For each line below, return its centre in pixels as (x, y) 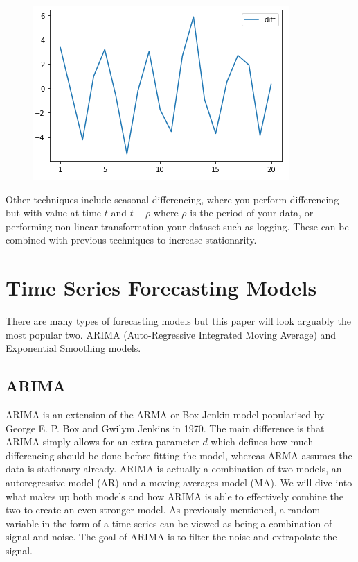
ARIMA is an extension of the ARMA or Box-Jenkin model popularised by (165, 415)
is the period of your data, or (252, 213)
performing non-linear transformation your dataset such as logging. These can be (177, 226)
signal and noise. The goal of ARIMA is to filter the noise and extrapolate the (171, 537)
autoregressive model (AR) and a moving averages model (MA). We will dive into (179, 483)
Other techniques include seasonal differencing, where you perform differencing (172, 199)
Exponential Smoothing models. (73, 348)
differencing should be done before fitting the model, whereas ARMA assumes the (179, 455)
